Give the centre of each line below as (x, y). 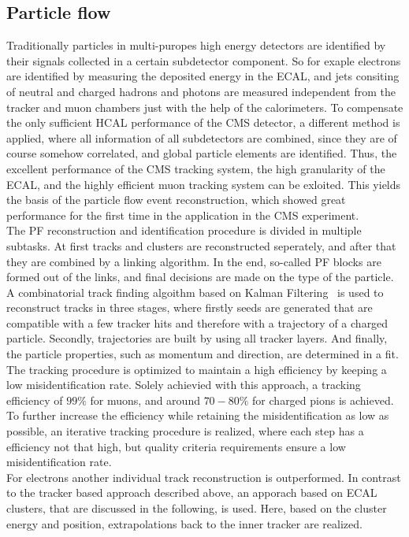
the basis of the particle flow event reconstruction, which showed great (176, 200)
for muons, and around (145, 400)
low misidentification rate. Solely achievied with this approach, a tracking (184, 385)
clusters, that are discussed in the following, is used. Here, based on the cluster (197, 508)
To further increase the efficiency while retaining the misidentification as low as (198, 415)
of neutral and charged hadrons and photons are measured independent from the (201, 91)
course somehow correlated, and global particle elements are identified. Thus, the (202, 153)
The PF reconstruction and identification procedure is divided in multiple (184, 230)
